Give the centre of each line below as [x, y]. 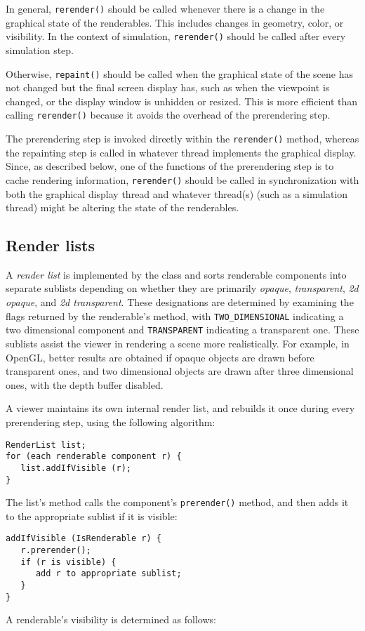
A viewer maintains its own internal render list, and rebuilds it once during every [180, 408]
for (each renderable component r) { [94, 457]
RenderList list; [46, 445]
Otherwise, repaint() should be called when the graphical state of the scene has [179, 73]
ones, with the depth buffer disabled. [85, 384]
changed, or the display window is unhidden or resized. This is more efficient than [182, 101]
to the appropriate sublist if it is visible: [92, 516]
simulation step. [40, 49]
